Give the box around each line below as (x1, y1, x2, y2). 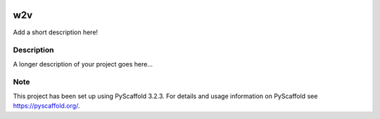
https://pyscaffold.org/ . (13, 101, 80, 110)
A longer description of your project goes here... (13, 59, 153, 68)
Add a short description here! (13, 28, 99, 36)
